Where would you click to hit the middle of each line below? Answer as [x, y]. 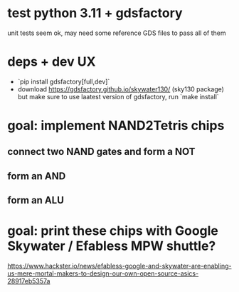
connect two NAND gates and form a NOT [101, 152]
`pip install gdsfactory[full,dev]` [64, 81]
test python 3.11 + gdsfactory [95, 13]
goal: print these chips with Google [113, 231]
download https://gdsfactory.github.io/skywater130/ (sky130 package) [121, 89]
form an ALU [36, 200]
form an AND [37, 176]
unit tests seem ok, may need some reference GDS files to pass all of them [117, 33]
